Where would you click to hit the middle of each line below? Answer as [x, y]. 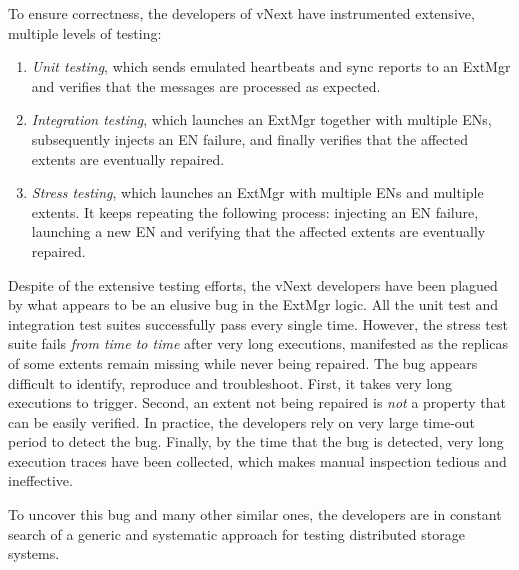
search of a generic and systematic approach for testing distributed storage [236, 533]
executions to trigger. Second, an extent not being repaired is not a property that [257, 402]
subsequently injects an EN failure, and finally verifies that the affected [249, 138]
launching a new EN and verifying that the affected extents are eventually [258, 231]
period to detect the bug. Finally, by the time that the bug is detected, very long [256, 441]
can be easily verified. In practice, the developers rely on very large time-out [242, 421]
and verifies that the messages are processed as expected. [206, 85]
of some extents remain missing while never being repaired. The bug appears [243, 362]
